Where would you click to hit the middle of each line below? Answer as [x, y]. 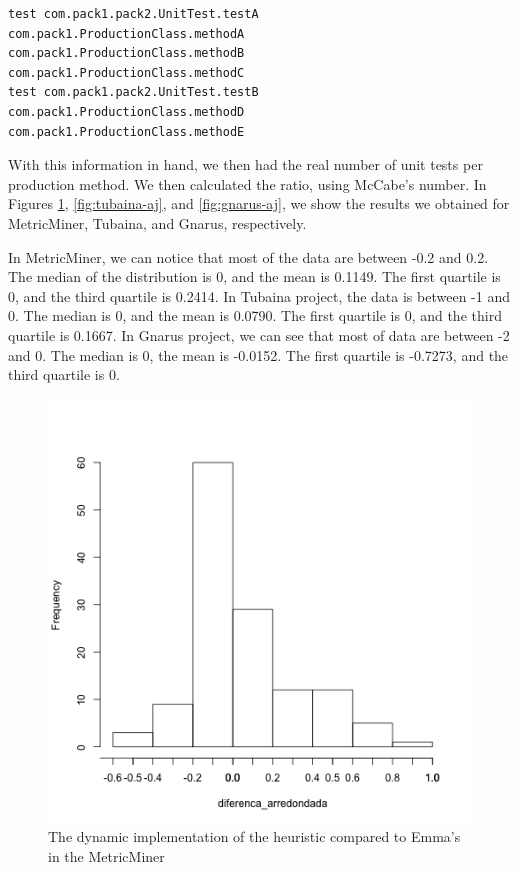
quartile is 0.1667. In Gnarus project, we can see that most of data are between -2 [259, 334]
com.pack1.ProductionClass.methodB [126, 53]
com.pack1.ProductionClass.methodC [126, 72]
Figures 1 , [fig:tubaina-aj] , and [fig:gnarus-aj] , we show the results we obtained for [259, 203]
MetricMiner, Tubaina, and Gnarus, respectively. [157, 222]
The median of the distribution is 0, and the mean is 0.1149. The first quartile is [254, 276]
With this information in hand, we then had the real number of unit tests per [245, 164]
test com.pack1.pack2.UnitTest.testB [133, 92]
